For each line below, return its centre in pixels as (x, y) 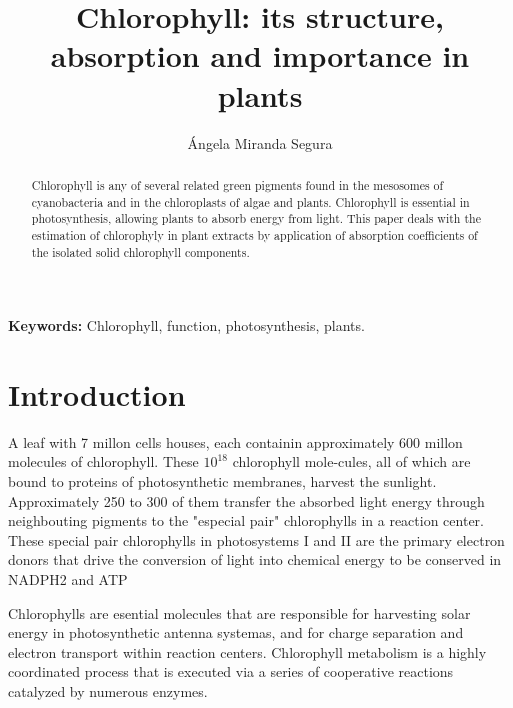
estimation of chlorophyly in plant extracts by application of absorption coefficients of (254, 234)
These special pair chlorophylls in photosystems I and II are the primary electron (256, 539)
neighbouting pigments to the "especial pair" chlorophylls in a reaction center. (246, 520)
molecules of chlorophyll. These (103, 461)
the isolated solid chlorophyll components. (140, 251)
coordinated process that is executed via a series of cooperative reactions (231, 671)
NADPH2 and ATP (68, 579)
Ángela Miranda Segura (260, 142)
